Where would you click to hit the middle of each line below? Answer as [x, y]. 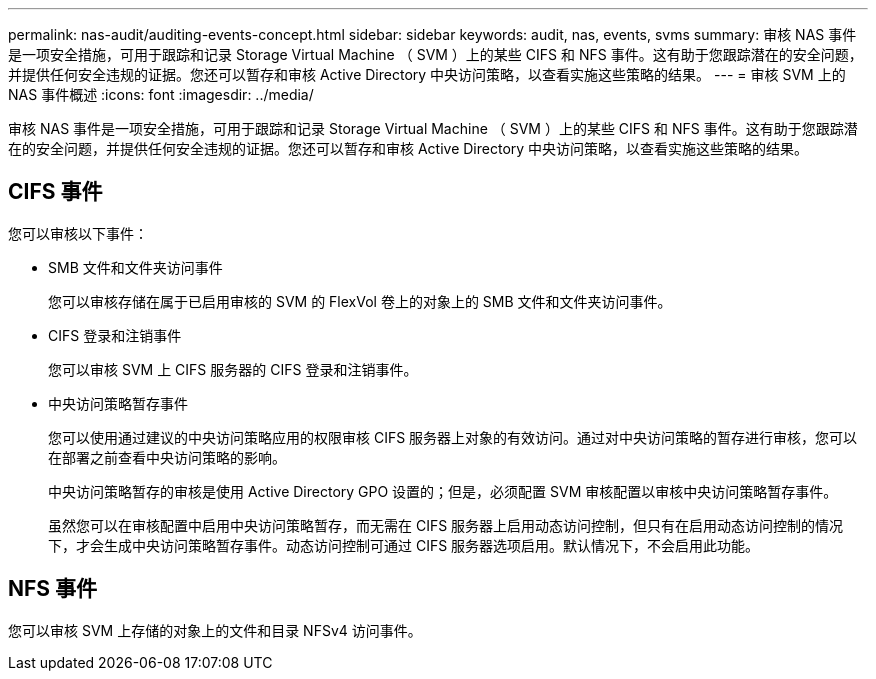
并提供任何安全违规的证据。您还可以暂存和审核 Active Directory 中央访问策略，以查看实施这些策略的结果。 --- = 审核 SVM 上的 [427, 74]
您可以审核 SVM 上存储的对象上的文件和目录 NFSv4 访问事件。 [215, 630]
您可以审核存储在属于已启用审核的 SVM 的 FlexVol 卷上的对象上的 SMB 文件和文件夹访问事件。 [360, 301]
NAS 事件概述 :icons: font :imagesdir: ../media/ [161, 94]
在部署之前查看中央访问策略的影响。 [167, 457]
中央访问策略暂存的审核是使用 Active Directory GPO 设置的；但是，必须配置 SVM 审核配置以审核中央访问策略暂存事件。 [443, 491]
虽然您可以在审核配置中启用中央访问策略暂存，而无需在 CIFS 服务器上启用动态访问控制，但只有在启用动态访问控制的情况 [446, 525]
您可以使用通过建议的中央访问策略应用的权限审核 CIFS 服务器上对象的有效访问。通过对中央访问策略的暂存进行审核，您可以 [453, 437]
